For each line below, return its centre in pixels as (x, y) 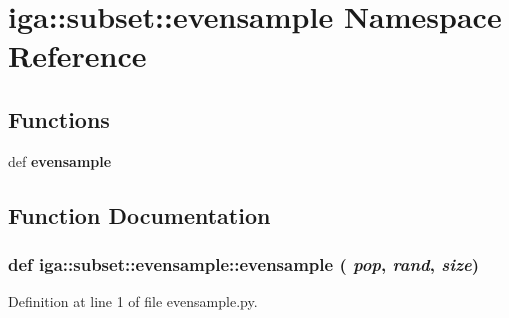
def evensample (60, 160)
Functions (59, 118)
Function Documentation (139, 214)
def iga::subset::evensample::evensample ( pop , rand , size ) (244, 264)
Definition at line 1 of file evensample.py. (133, 301)
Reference (77, 55)
